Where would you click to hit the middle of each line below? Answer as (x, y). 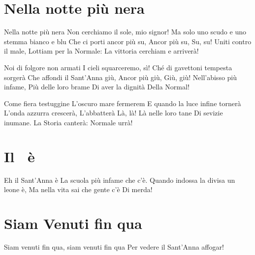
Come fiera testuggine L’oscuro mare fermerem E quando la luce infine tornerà (123, 103)
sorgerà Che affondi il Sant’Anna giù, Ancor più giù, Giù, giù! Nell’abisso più (121, 77)
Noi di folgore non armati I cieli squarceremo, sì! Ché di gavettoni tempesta (118, 67)
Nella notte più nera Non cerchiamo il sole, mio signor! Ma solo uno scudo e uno (125, 32)
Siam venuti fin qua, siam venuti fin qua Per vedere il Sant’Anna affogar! (114, 246)
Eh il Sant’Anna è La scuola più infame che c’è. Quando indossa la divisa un (120, 180)
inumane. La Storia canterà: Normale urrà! (68, 122)
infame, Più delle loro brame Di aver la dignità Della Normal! (97, 87)
